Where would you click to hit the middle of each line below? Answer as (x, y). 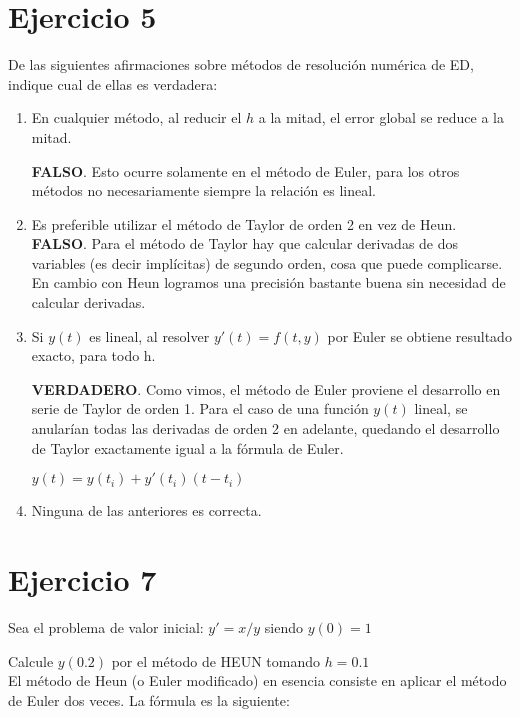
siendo (283, 626)
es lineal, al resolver (149, 335)
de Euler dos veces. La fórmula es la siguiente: (149, 699)
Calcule (31, 660)
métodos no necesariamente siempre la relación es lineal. (203, 190)
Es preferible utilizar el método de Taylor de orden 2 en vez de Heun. (244, 223)
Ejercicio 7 (82, 579)
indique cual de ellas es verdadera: (113, 83)
